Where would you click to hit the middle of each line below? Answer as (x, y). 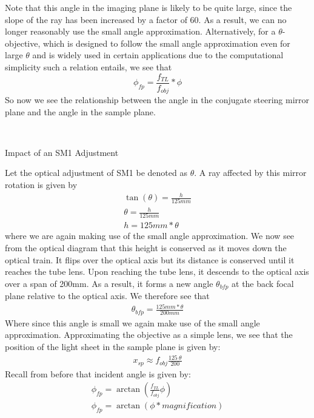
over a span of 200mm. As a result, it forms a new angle (109, 283)
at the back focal (263, 283)
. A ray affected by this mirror (250, 173)
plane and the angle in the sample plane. (80, 111)
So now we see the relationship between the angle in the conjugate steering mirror (157, 100)
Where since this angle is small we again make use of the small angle (132, 322)
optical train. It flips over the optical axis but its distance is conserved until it (150, 259)
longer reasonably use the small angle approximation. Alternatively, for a (140, 31)
